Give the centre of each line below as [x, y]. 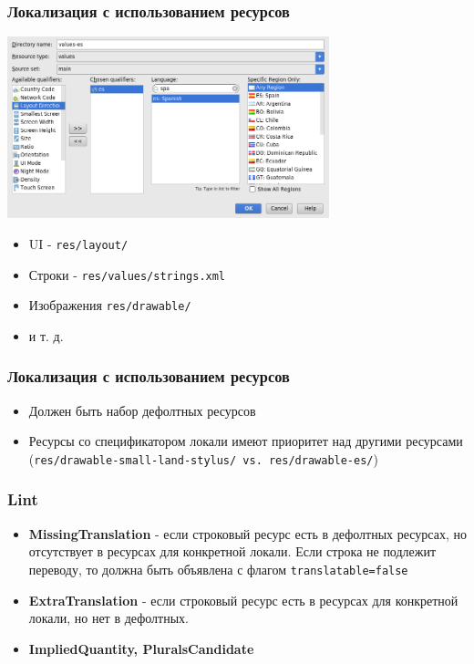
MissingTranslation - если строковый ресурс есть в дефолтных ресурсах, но [248, 533]
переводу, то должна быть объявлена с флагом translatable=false [218, 569]
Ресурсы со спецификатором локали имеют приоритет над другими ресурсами [246, 441]
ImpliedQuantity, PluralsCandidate [141, 648]
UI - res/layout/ [78, 243]
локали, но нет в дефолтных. [108, 618]
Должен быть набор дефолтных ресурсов [142, 410]
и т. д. [46, 335]
